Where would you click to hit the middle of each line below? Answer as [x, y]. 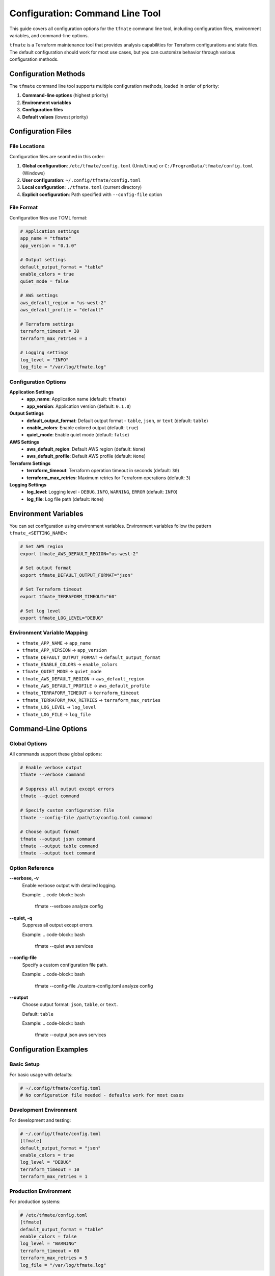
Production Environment [40, 1191]
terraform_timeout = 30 [50, 331]
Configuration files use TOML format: [48, 217]
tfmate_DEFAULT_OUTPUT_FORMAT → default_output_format [91, 657]
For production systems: [35, 1201]
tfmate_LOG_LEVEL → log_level [59, 707]
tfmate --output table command [59, 846]
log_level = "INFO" [44, 360]
